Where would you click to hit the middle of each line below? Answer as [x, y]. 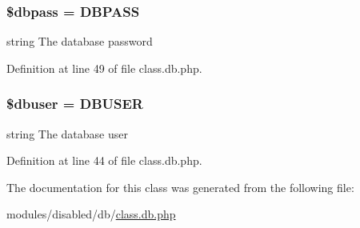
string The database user [67, 133]
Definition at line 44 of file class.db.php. [104, 160]
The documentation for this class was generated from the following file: [180, 187]
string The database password [80, 41]
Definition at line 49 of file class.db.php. [104, 68]
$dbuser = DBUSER [75, 104]
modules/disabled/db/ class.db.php [91, 214]
